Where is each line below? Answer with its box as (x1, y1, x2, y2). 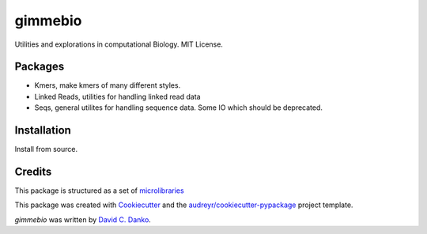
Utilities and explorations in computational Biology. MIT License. (14, 40, 223, 49)
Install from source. (14, 145, 78, 154)
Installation (14, 123, 71, 138)
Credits (14, 164, 52, 178)
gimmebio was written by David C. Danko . (14, 214, 152, 225)
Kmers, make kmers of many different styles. (34, 81, 181, 90)
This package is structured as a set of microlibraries (14, 186, 185, 195)
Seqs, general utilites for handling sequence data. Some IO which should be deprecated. (34, 103, 323, 112)
